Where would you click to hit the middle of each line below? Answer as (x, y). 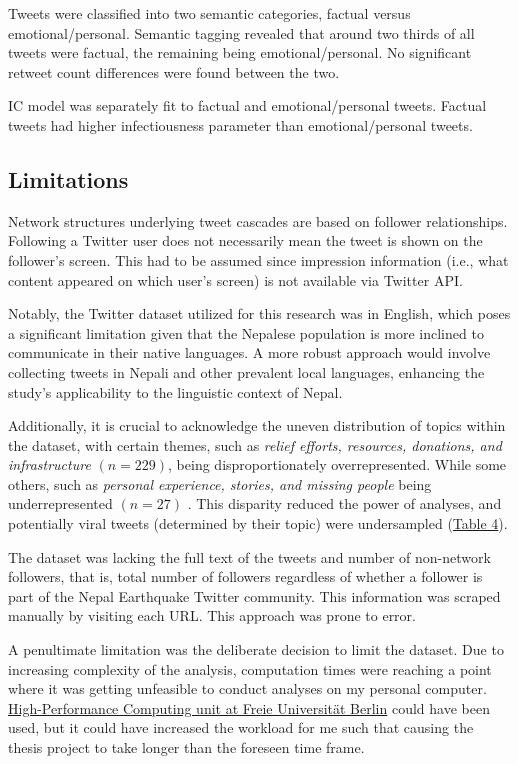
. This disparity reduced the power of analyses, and (344, 503)
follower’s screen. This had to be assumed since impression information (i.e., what (258, 259)
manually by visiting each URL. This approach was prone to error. (212, 615)
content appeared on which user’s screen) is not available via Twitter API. (235, 279)
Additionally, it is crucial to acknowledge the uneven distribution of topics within (257, 425)
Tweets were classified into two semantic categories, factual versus (209, 13)
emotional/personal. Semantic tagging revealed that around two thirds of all (241, 32)
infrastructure (49, 464)
